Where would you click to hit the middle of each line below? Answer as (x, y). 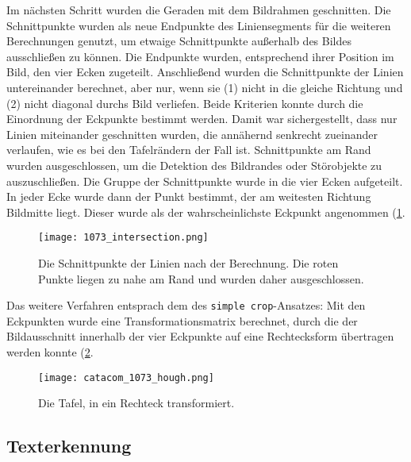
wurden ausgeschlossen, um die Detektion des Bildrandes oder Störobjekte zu (194, 165)
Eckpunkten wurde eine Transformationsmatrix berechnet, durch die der (182, 320)
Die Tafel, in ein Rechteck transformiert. (136, 403)
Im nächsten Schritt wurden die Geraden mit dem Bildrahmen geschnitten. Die (199, 10)
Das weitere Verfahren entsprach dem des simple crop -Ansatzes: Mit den (186, 305)
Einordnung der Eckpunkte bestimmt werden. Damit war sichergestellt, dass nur (202, 119)
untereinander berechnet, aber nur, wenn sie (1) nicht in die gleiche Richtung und (205, 87)
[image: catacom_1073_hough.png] (126, 377)
